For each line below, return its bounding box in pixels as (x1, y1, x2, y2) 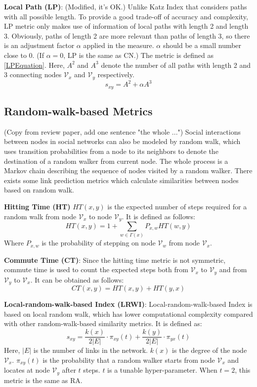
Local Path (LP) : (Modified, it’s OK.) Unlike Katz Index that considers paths (4, 1, 247, 11)
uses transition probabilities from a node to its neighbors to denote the (4, 145, 218, 156)
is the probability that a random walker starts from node (43, 354, 215, 365)
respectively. (97, 69, 134, 80)
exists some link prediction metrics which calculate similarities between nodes (4, 175, 239, 185)
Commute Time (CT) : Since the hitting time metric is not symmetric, (4, 254, 226, 265)
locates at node (4, 365, 50, 375)
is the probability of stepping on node (42, 238, 156, 248)
